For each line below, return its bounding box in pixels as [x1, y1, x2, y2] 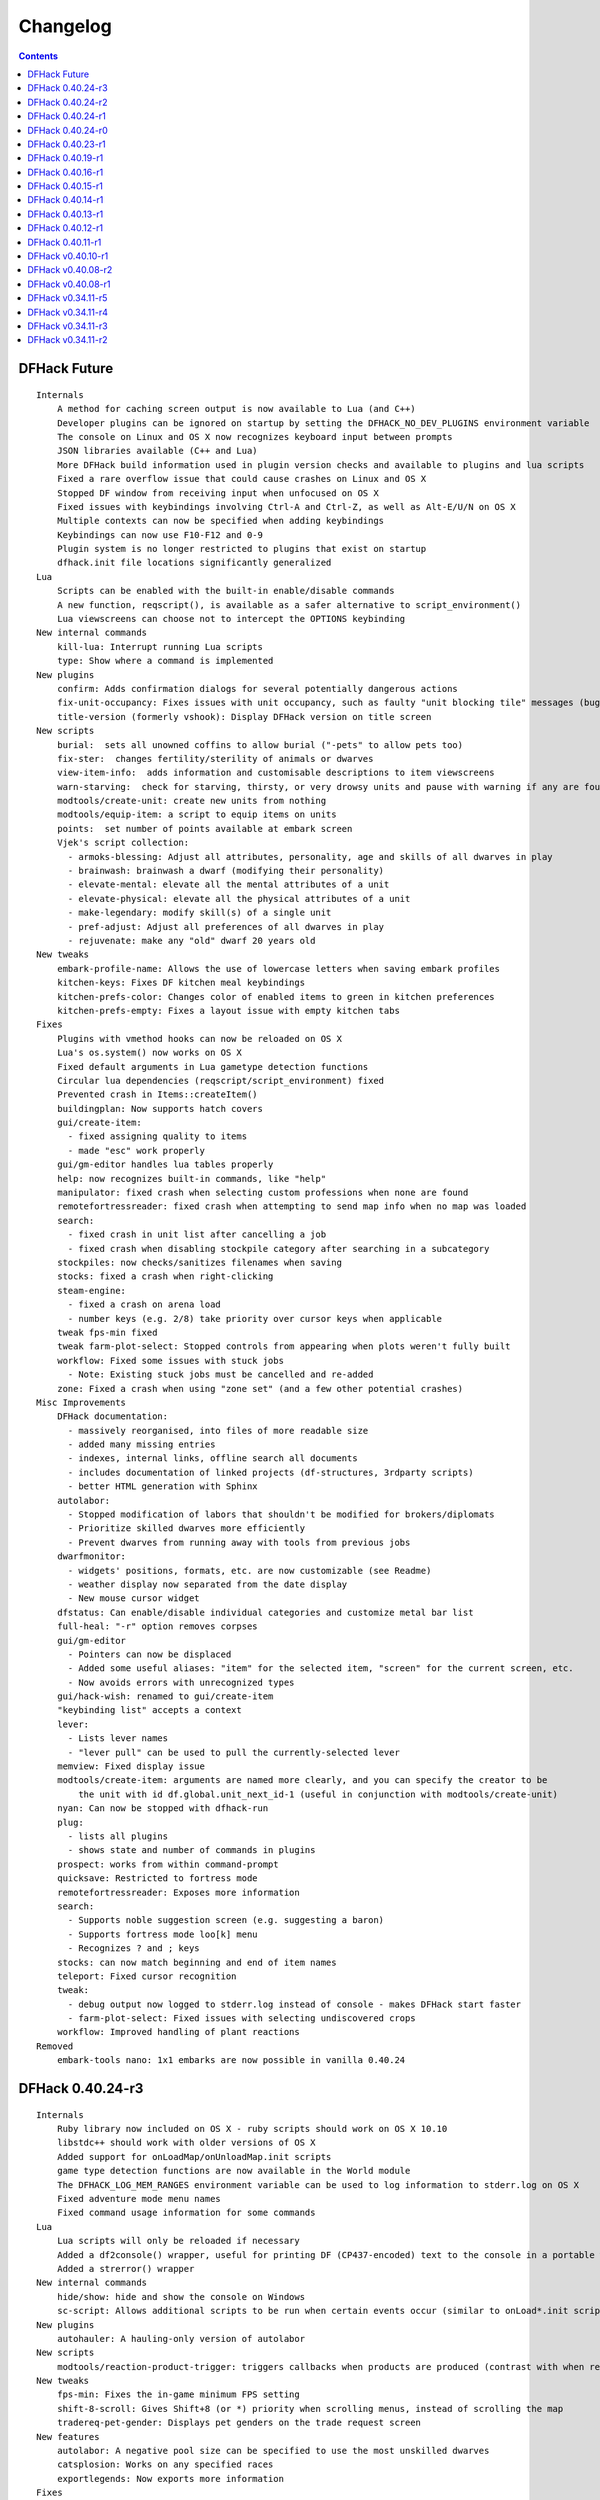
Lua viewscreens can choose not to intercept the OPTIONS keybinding [56, 613, 406, 625]
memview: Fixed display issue [56, 1761, 205, 1772]
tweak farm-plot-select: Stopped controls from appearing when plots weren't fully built [56, 1341, 511, 1352]
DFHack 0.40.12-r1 [27, 222, 104, 234]
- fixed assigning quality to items [67, 1131, 248, 1142]
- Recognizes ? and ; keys [67, 1943, 200, 1954]
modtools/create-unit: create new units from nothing [56, 795, 327, 807]
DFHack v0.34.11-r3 [27, 320, 109, 332]
